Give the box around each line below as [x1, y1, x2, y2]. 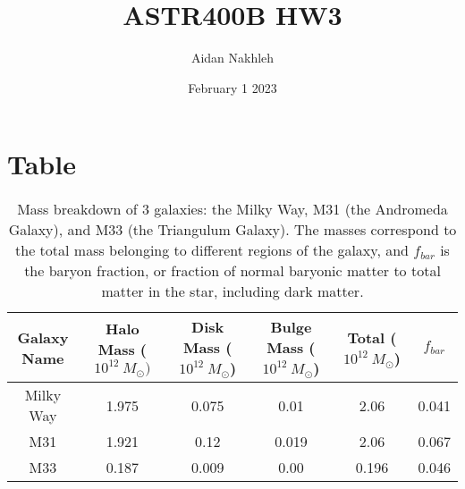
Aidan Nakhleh [190, 48, 275, 67]
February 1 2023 [188, 78, 277, 97]
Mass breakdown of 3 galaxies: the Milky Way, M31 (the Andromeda [17, 198, 448, 220]
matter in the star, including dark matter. [101, 281, 364, 302]
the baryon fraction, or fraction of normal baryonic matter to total [24, 260, 441, 282]
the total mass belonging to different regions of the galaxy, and [15, 240, 409, 261]
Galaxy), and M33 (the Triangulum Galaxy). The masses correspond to [8, 219, 457, 240]
